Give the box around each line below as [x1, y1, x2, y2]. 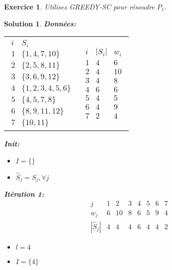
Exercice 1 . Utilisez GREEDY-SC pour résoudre [4, 1, 155, 11]
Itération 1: [4, 189, 44, 199]
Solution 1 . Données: [4, 18, 76, 28]
